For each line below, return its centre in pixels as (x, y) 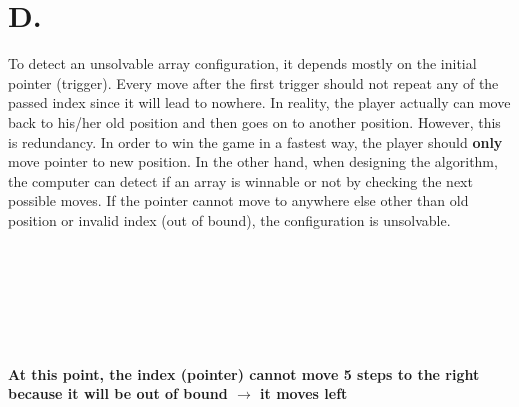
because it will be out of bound (118, 393)
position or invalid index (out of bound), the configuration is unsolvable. (229, 219)
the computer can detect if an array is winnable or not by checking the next (240, 180)
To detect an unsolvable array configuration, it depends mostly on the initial (242, 63)
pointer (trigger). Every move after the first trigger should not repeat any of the (253, 82)
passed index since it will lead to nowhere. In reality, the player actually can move (259, 102)
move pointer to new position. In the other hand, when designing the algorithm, (253, 161)
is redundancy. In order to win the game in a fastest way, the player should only (255, 141)
